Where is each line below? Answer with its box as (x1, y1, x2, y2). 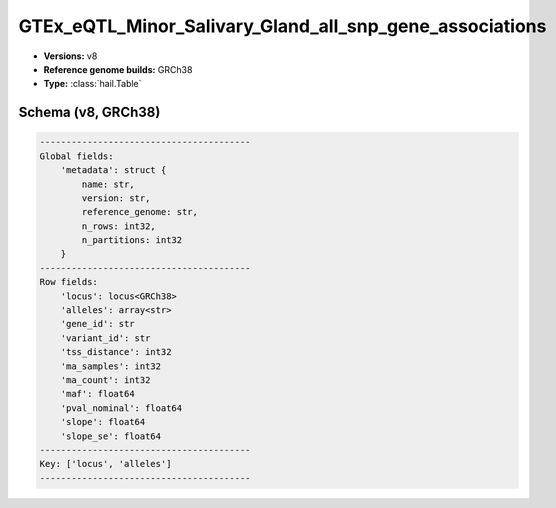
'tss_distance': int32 (60, 346, 172, 358)
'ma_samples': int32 (60, 360, 162, 372)
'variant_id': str (60, 332, 151, 344)
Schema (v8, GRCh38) (18, 104, 161, 121)
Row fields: (39, 276, 99, 288)
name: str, (81, 178, 135, 190)
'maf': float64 (60, 388, 135, 400)
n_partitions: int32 (81, 235, 183, 246)
